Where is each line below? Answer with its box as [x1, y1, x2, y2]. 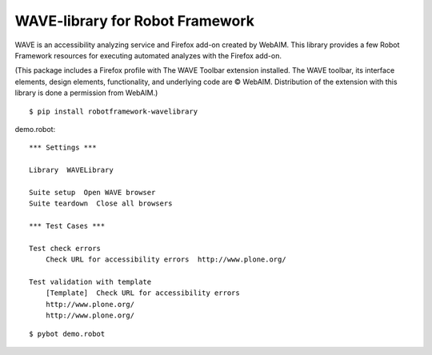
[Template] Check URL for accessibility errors [45, 289, 240, 297]
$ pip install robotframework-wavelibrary [29, 106, 198, 116]
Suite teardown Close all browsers [29, 199, 173, 208]
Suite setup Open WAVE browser [29, 188, 156, 197]
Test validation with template [29, 277, 152, 286]
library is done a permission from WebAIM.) [14, 88, 158, 98]
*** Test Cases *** [29, 221, 106, 231]
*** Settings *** [29, 143, 97, 152]
